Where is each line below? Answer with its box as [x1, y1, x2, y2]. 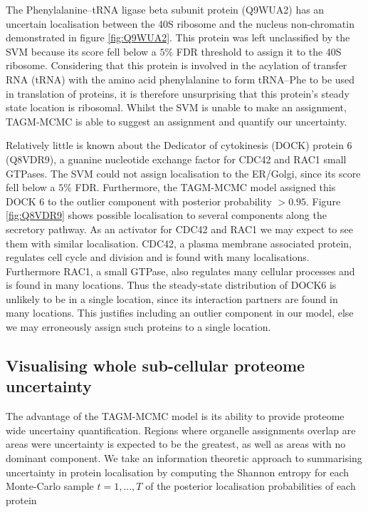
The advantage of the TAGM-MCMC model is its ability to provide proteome [6, 409, 345, 424]
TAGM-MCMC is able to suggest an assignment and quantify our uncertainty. [6, 113, 347, 128]
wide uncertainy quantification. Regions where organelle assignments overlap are [6, 422, 356, 437]
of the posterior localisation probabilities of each [145, 478, 356, 493]
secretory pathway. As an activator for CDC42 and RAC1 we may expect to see [6, 221, 353, 236]
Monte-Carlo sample [6, 478, 94, 493]
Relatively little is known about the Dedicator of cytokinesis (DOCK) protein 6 [6, 138, 352, 153]
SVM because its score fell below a [6, 43, 157, 58]
